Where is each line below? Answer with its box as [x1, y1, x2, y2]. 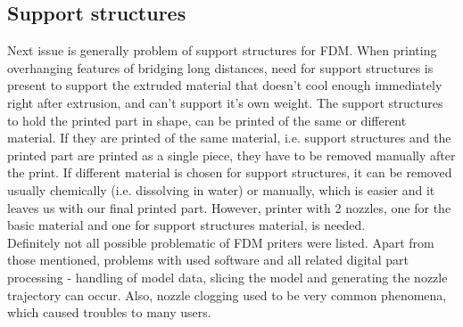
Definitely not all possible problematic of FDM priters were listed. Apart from [7, 233, 434, 251]
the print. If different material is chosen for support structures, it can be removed [7, 163, 452, 182]
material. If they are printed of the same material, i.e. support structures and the [7, 128, 451, 147]
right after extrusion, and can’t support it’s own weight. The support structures [7, 93, 443, 111]
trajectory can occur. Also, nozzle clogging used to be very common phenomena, [7, 285, 447, 304]
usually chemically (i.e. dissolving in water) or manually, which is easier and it [7, 180, 435, 199]
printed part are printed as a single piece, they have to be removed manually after [7, 145, 456, 164]
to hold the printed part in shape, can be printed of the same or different [7, 110, 407, 129]
